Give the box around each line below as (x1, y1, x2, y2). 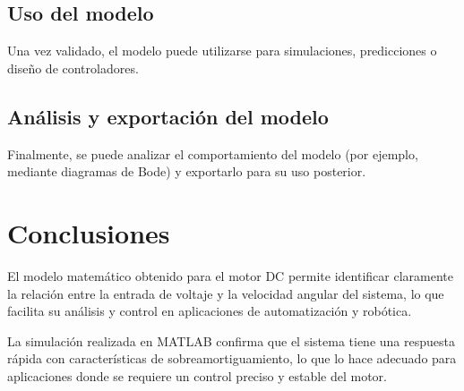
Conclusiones (7, 214, 170, 251)
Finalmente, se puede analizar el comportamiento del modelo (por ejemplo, (7, 144, 418, 163)
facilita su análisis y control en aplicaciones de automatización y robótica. (7, 302, 412, 320)
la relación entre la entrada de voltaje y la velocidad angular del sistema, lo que (7, 284, 444, 302)
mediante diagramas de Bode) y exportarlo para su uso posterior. (7, 162, 366, 181)
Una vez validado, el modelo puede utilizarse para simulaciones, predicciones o (7, 41, 437, 60)
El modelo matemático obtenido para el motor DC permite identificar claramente (7, 266, 453, 285)
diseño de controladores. (7, 58, 139, 77)
